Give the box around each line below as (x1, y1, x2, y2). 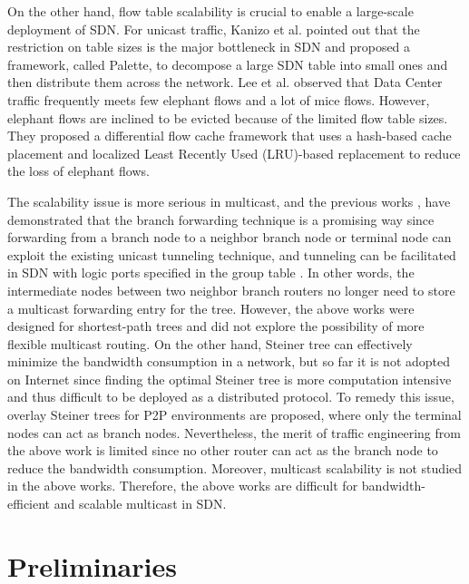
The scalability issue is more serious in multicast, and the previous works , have (7, 191, 451, 210)
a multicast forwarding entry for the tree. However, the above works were (7, 298, 415, 317)
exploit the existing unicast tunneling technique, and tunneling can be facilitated (7, 245, 456, 264)
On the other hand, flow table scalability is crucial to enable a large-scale (7, 2, 414, 20)
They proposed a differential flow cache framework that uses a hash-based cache (7, 126, 452, 145)
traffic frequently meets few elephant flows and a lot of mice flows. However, (7, 90, 430, 109)
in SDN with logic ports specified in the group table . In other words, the (7, 263, 415, 282)
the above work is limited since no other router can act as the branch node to (7, 441, 438, 460)
